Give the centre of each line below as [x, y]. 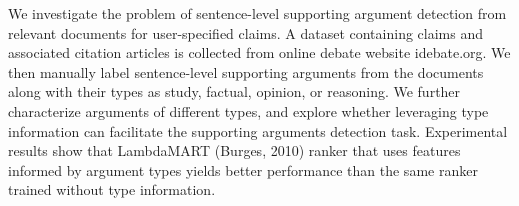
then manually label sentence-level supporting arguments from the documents [246, 71]
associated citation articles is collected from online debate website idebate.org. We [259, 52]
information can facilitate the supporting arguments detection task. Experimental [258, 130]
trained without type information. [112, 189]
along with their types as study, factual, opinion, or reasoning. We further [234, 91]
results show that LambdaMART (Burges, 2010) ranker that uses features [234, 150]
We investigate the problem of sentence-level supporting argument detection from [257, 13]
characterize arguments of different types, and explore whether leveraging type [248, 110]
